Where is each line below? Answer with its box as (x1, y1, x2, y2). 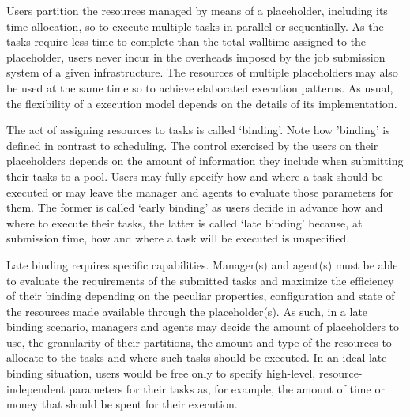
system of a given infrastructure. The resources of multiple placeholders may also (6, 64, 398, 81)
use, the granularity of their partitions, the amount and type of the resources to (6, 333, 392, 350)
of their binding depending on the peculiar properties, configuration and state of (6, 287, 395, 304)
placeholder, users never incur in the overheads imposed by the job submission (6, 48, 386, 65)
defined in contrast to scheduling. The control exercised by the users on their (6, 137, 378, 153)
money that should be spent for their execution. (6, 396, 238, 412)
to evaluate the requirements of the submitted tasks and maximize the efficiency (6, 272, 394, 288)
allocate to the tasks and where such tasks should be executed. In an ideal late (6, 349, 387, 366)
